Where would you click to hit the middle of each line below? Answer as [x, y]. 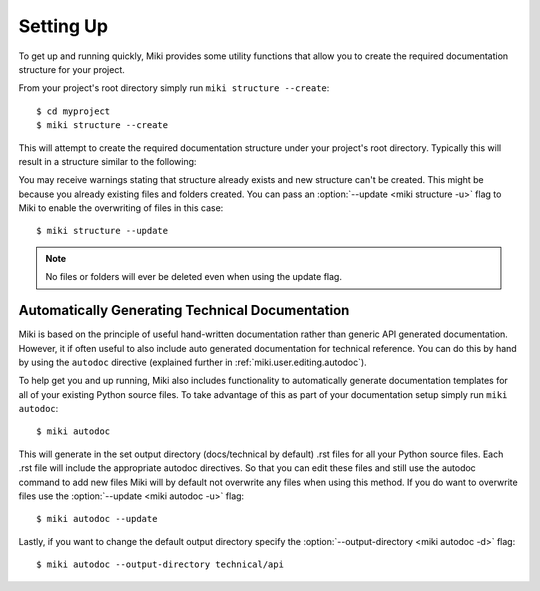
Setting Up [63, 26]
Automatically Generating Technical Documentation [184, 310]
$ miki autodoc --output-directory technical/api [160, 564]
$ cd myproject [73, 111]
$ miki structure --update [102, 231]
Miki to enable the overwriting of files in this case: [121, 208]
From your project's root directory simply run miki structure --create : [174, 88]
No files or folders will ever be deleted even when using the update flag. [193, 277]
